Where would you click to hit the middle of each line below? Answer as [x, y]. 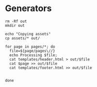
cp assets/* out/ [23, 38]
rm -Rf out [16, 21]
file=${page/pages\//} [32, 51]
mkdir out [15, 25]
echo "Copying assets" [28, 34]
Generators [28, 8]
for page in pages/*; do [30, 46]
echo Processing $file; [33, 55]
